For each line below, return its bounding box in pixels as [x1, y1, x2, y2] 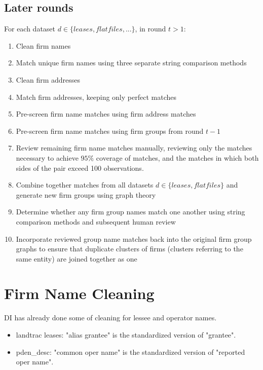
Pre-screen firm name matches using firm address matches [16, 108, 196, 119]
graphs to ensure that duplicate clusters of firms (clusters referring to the [16, 243, 243, 254]
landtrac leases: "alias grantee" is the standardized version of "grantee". [16, 329, 236, 340]
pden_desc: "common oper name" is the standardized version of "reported [16, 346, 245, 357]
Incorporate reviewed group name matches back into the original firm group [16, 233, 252, 244]
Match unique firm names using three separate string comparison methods [16, 57, 247, 68]
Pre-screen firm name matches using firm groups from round [16, 125, 204, 136]
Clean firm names [16, 40, 71, 51]
